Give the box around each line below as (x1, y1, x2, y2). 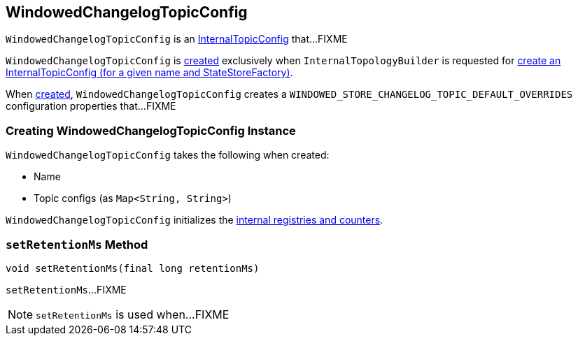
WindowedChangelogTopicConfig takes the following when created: (6, 149, 330, 161)
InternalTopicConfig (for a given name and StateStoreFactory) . (6, 66, 293, 79)
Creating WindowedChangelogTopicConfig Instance (6, 123, 296, 138)
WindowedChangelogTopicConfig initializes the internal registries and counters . (6, 214, 383, 226)
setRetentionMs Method (6, 237, 148, 252)
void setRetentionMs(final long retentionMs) (6, 262, 260, 274)
